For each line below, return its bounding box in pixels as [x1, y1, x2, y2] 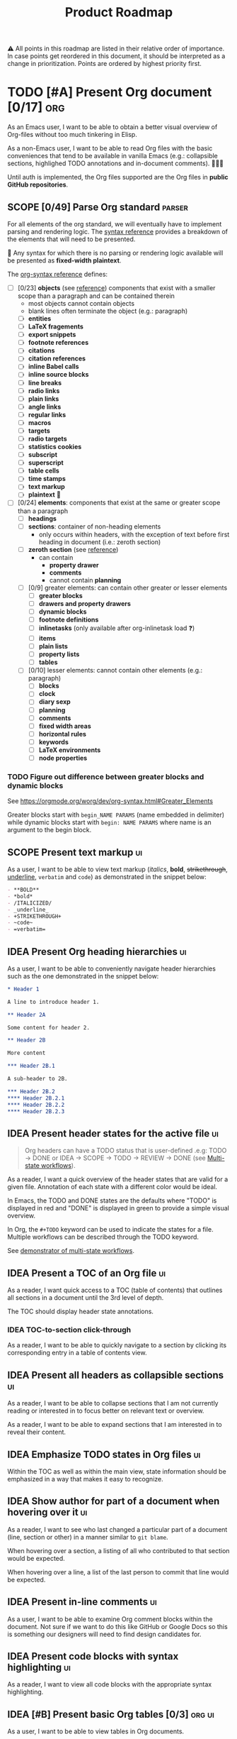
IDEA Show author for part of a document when [7, 1495, 220, 1508]
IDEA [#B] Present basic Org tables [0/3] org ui [7, 1708, 214, 1721]
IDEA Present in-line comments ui [7, 1596, 157, 1608]
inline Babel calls [28, 363, 79, 371]
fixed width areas [38, 722, 92, 730]
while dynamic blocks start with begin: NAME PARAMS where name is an [7, 818, 212, 827]
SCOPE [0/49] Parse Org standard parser [7, 201, 189, 213]
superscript [28, 458, 64, 467]
